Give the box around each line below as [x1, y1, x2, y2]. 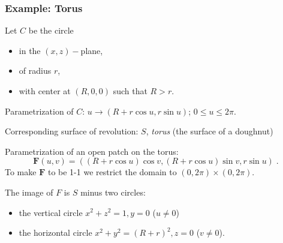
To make [5, 166, 37, 178]
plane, [80, 44, 103, 56]
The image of [5, 185, 53, 198]
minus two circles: [80, 185, 146, 198]
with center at [19, 85, 71, 97]
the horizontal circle [19, 226, 92, 239]
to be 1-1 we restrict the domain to [47, 166, 177, 178]
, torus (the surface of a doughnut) [146, 125, 273, 137]
